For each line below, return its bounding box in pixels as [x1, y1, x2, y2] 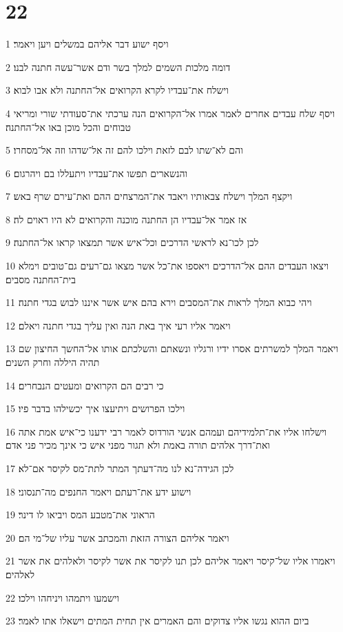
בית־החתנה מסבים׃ [6, 272, 76, 286]
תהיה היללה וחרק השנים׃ [6, 355, 100, 369]
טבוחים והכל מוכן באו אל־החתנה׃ [6, 119, 131, 134]
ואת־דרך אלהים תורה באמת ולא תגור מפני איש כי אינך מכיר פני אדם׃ [6, 438, 270, 452]
